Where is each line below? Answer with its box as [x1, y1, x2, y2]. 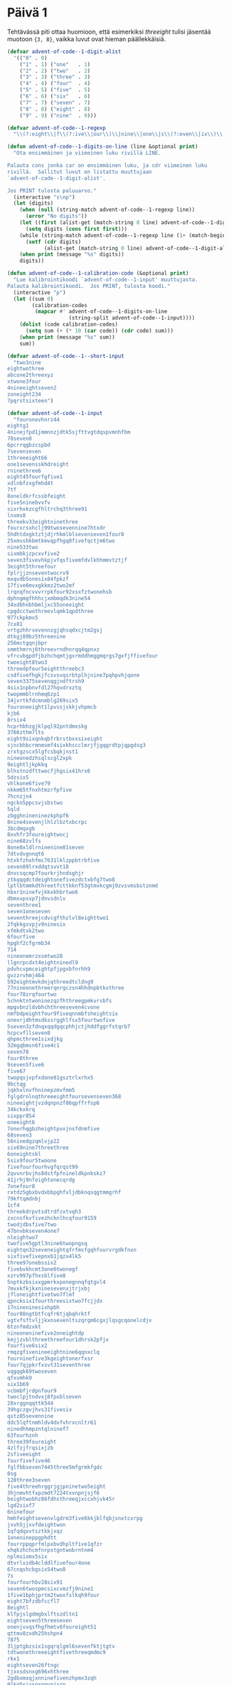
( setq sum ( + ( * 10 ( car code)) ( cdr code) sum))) [25, 328, 174, 335]
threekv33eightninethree [7, 518, 78, 525]
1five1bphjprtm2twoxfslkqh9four [7, 1592, 100, 1598]
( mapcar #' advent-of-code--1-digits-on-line [34, 308, 168, 315]
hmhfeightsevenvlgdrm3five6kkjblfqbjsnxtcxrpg [7, 1515, 143, 1522]
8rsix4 [7, 716, 26, 723]
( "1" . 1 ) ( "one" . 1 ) [19, 60, 91, 68]
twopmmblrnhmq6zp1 [7, 691, 60, 698]
